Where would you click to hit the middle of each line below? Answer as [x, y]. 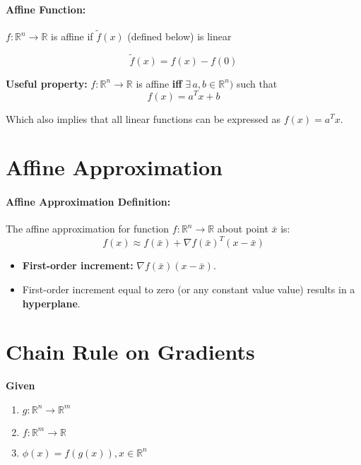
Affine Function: [46, 9]
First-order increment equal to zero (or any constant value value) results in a [189, 289]
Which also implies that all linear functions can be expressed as [143, 118]
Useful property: [47, 83]
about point [243, 229]
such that [257, 83]
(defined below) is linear [179, 36]
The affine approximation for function [88, 229]
